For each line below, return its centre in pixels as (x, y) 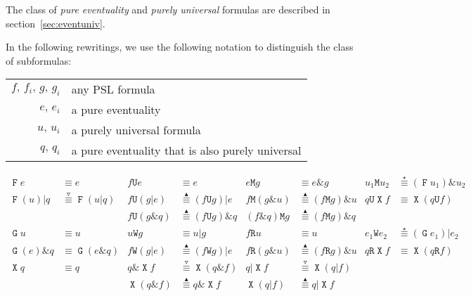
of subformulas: (39, 60)
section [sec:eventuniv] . (56, 23)
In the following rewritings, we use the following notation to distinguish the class (180, 47)
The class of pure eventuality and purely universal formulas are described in (168, 9)
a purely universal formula (136, 130)
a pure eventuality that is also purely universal (186, 150)
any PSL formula (113, 89)
